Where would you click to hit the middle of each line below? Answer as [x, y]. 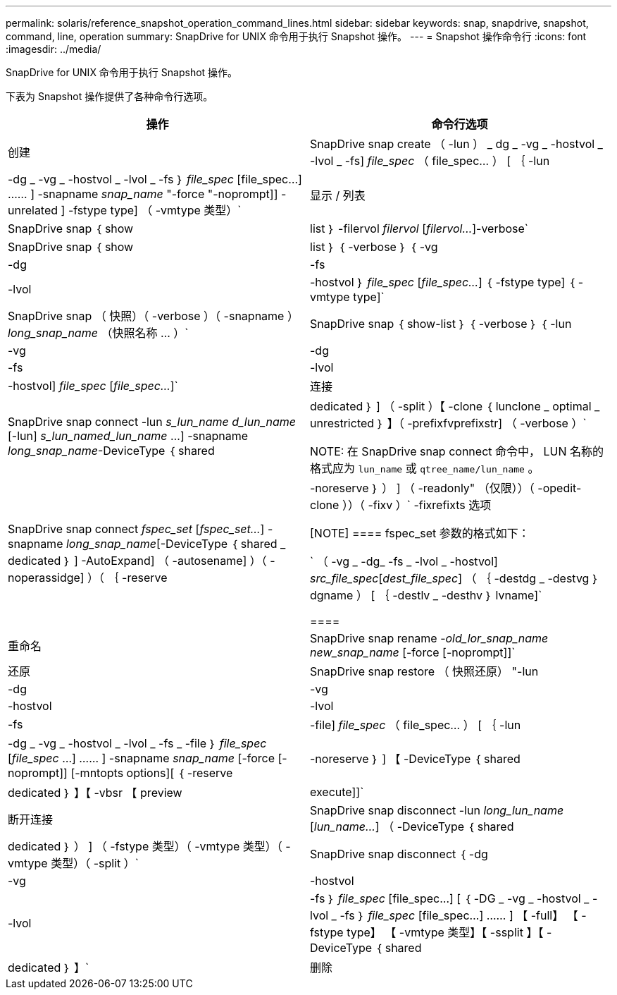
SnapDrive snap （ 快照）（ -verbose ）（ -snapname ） [153, 316]
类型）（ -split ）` [95, 863]
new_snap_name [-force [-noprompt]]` [413, 652]
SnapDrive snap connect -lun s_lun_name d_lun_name [152, 422]
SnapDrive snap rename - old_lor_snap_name [429, 638]
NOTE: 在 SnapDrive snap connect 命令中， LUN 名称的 [457, 451]
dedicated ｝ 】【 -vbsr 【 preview [95, 793]
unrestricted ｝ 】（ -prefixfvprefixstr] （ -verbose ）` [448, 423]
